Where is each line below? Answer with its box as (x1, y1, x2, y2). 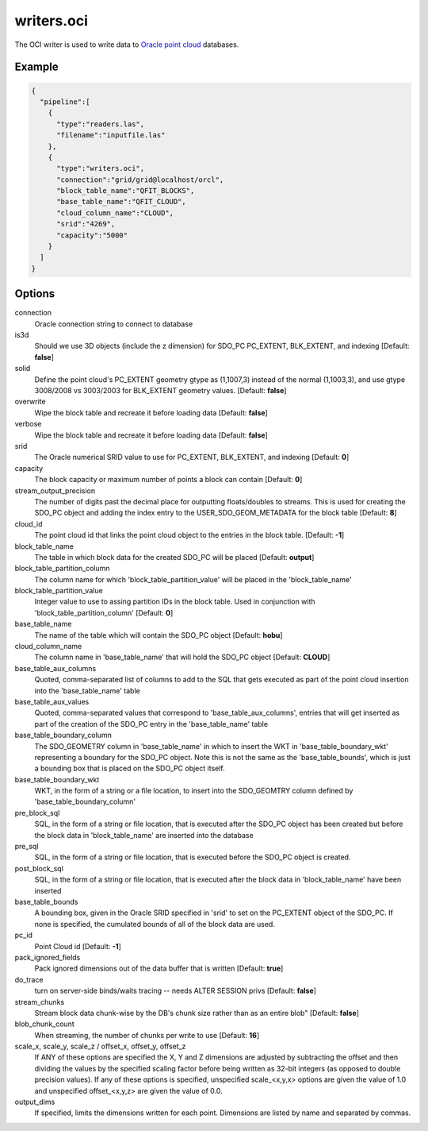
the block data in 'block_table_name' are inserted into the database (34, 830, 254, 840)
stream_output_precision (14, 485, 95, 496)
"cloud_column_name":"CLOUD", (56, 208, 174, 218)
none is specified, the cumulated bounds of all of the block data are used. (34, 919, 275, 928)
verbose (14, 419, 42, 429)
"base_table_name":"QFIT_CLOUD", (56, 197, 186, 207)
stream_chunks (14, 997, 65, 1006)
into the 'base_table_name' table (34, 685, 140, 695)
